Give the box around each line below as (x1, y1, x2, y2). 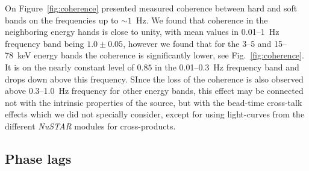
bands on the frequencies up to (5, 13, 119, 26)
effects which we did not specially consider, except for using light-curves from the (5, 108, 305, 120)
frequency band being (5, 37, 84, 49)
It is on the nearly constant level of (5, 60, 134, 73)
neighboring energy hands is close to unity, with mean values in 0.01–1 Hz (5, 25, 279, 38)
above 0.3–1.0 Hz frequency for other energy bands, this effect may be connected (5, 84, 304, 97)
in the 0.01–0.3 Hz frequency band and (155, 60, 299, 73)
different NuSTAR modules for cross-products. (5, 119, 176, 132)
